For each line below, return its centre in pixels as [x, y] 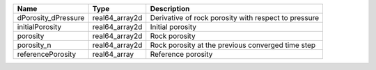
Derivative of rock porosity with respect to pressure [235, 18]
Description [170, 9]
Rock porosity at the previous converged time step [233, 45]
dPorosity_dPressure [51, 18]
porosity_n [34, 45]
